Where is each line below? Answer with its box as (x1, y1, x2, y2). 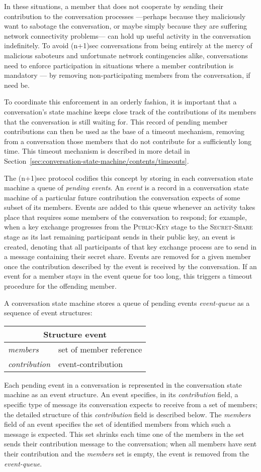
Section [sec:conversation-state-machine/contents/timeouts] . (4, 155, 189, 166)
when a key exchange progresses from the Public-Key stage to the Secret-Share (4, 221, 253, 232)
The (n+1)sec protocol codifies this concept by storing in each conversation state (4, 172, 253, 183)
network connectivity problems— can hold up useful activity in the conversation (4, 30, 251, 41)
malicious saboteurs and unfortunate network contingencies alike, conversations (4, 50, 248, 60)
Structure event (43, 328, 107, 340)
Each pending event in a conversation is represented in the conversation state (4, 379, 242, 390)
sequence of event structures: (4, 307, 93, 318)
